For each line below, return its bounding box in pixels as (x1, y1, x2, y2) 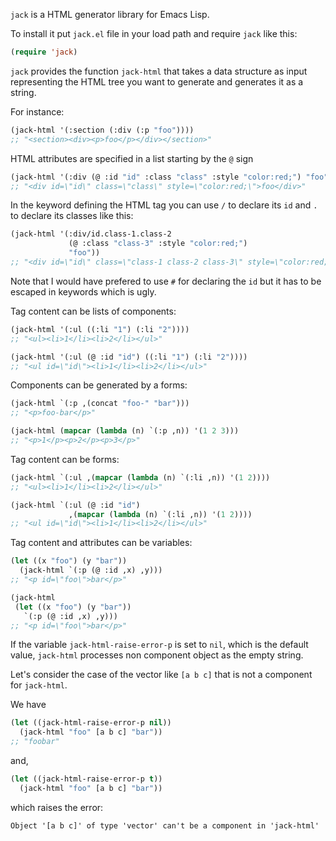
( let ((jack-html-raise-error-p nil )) (10, 718, 172, 728)
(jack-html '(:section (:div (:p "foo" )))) (10, 125, 195, 135)
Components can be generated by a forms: (10, 379, 188, 391)
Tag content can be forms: (10, 453, 120, 465)
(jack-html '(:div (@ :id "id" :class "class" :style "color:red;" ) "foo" (10, 172, 329, 182)
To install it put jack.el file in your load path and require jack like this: (10, 28, 298, 39)
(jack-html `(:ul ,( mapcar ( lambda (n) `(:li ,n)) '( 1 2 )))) (10, 472, 271, 483)
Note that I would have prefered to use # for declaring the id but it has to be (10, 275, 322, 287)
